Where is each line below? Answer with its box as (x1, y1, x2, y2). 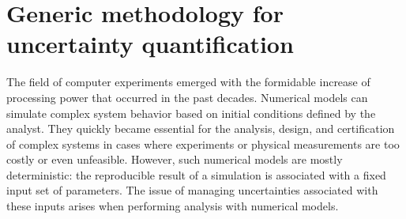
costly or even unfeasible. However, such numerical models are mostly (6, 151, 343, 168)
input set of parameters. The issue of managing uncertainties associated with (6, 182, 378, 198)
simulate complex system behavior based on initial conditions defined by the (6, 104, 376, 121)
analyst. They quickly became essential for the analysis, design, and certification (6, 120, 395, 137)
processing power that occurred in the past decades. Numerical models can (6, 89, 368, 105)
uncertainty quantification (6, 28, 294, 60)
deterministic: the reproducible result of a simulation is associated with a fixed (6, 166, 386, 183)
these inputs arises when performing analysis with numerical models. (6, 198, 339, 214)
